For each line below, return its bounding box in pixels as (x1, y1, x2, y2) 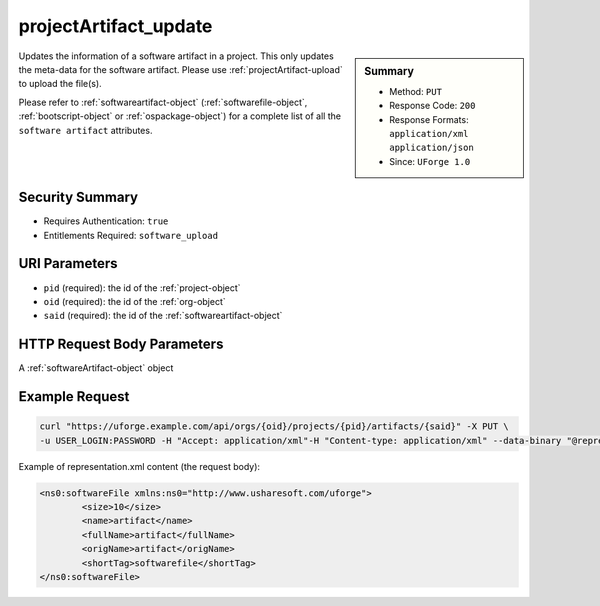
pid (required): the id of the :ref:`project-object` (43, 281, 241, 294)
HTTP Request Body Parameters (18, 336, 224, 353)
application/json (389, 142, 474, 154)
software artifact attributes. (18, 124, 153, 136)
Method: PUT (389, 85, 442, 97)
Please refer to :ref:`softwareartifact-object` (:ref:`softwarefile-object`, (18, 96, 308, 108)
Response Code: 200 (389, 100, 476, 112)
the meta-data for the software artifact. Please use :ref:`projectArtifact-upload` (18, 63, 344, 75)
